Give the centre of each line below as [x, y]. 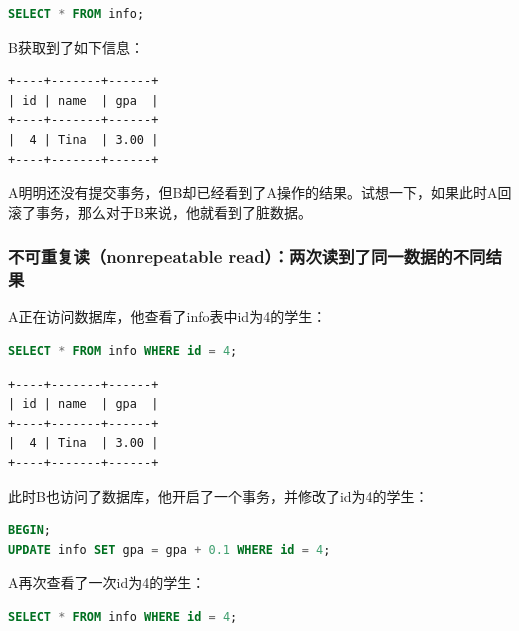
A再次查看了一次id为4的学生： [107, 582]
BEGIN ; [29, 530]
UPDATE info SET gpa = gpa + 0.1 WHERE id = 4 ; [169, 549]
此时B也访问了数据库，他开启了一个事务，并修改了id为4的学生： [218, 495]
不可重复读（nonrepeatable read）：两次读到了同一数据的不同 [247, 256]
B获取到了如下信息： [76, 46]
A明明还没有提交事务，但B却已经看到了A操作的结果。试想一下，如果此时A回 [260, 192]
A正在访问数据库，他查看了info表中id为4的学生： [167, 316]
